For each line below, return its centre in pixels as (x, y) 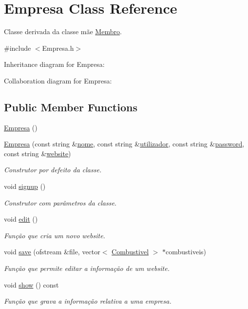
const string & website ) (38, 153)
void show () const (31, 284)
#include (18, 48)
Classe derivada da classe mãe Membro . (63, 31)
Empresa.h (58, 48)
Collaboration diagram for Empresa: (58, 80)
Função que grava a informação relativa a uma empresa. (88, 301)
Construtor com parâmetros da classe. (60, 202)
